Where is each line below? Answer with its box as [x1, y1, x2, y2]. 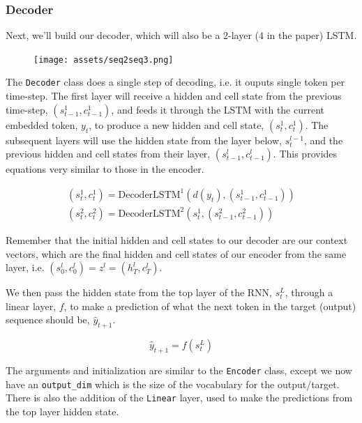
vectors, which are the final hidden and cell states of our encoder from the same [6, 246, 347, 261]
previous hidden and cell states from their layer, [6, 146, 211, 161]
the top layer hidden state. [6, 403, 119, 418]
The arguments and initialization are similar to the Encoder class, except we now [6, 362, 352, 377]
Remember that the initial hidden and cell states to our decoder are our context [6, 232, 348, 247]
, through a [285, 285, 333, 300]
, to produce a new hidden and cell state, [89, 117, 264, 132]
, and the [303, 132, 343, 147]
